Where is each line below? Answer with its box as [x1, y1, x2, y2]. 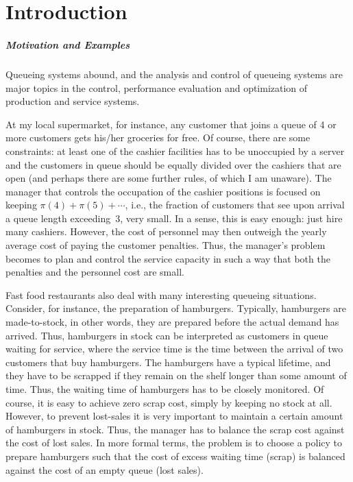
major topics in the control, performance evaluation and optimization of [5, 80, 308, 95]
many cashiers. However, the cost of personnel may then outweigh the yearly [5, 224, 327, 239]
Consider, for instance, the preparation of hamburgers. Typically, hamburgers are [5, 301, 346, 315]
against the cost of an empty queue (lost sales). [5, 462, 204, 477]
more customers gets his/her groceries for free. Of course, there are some [5, 130, 311, 145]
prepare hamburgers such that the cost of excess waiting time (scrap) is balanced [5, 448, 345, 463]
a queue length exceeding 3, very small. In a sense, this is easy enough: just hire [5, 210, 343, 225]
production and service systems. [5, 94, 140, 108]
